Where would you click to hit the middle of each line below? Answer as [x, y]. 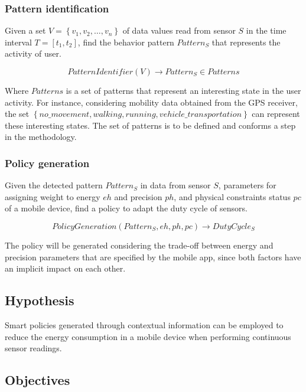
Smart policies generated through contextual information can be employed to [144, 324]
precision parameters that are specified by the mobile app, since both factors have [153, 257]
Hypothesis [40, 300]
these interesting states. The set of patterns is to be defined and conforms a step [150, 125]
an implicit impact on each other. [65, 268]
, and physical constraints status [232, 196]
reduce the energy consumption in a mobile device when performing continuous [148, 336]
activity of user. [33, 53]
